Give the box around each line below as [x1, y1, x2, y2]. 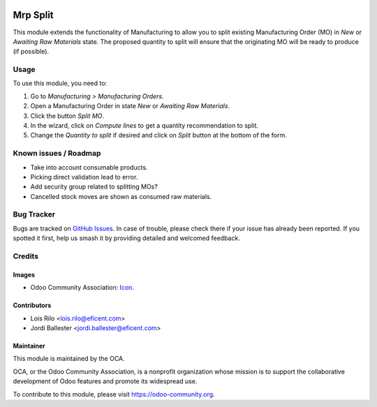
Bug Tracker [13, 209, 56, 219]
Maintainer [13, 341, 45, 350]
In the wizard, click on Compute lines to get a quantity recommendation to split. [30, 121, 258, 129]
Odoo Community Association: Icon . [30, 283, 134, 292]
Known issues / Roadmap [13, 149, 101, 158]
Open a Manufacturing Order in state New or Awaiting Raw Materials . [30, 102, 230, 110]
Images [13, 270, 35, 279]
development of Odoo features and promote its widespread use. [13, 377, 198, 385]
